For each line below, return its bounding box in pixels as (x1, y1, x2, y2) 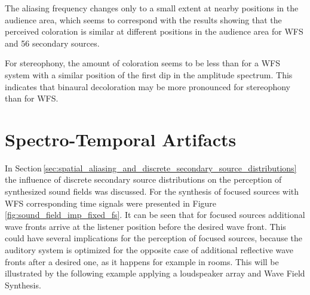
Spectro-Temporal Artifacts (5, 127, 237, 151)
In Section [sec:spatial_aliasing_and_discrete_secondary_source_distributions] (5, 161, 297, 174)
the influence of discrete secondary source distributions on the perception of (5, 173, 282, 186)
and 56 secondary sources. (5, 36, 100, 49)
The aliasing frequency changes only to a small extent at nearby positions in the (5, 2, 299, 14)
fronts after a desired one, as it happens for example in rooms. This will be (5, 255, 279, 268)
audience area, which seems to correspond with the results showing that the (5, 13, 282, 26)
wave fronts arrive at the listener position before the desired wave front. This (5, 220, 286, 232)
